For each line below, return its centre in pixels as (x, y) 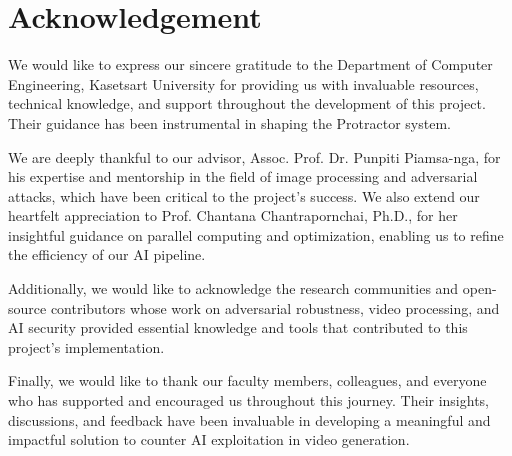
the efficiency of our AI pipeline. (107, 254)
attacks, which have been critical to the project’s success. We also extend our (244, 195)
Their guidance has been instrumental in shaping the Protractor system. (229, 122)
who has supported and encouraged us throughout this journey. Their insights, (249, 400)
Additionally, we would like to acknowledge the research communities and (233, 288)
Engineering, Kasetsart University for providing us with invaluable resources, (243, 83)
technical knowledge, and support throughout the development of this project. (247, 103)
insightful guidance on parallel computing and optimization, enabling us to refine (256, 234)
